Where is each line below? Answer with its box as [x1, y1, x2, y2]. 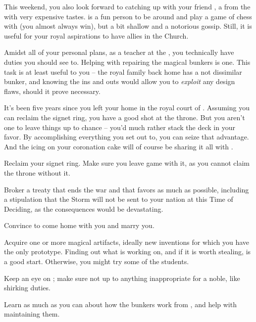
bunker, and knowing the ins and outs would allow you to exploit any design [4, 76, 235, 87]
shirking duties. [4, 282, 51, 293]
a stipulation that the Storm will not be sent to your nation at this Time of [4, 194, 233, 204]
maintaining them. [4, 309, 60, 319]
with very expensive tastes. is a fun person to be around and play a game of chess [4, 11, 252, 21]
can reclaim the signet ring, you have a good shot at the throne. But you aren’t [4, 112, 245, 122]
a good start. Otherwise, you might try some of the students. [4, 256, 189, 267]
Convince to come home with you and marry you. [4, 220, 154, 230]
